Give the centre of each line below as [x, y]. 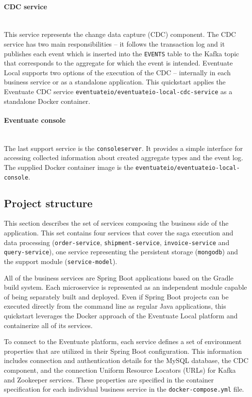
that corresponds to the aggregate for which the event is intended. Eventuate [118, 63]
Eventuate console [35, 120]
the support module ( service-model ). [61, 261]
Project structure [48, 203]
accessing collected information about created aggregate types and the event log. [124, 157]
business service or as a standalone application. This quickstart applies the [115, 82]
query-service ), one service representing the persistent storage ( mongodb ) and [121, 252]
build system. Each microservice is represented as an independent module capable [126, 287]
